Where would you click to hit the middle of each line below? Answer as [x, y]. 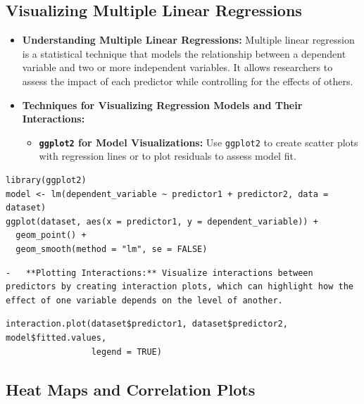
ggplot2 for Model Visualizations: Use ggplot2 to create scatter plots [199, 142]
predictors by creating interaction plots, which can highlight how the [180, 287]
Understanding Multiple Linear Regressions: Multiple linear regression [188, 40]
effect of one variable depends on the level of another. [144, 300]
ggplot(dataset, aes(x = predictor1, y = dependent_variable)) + [162, 221]
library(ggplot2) [46, 181]
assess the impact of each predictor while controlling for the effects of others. [188, 81]
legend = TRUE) [126, 352]
